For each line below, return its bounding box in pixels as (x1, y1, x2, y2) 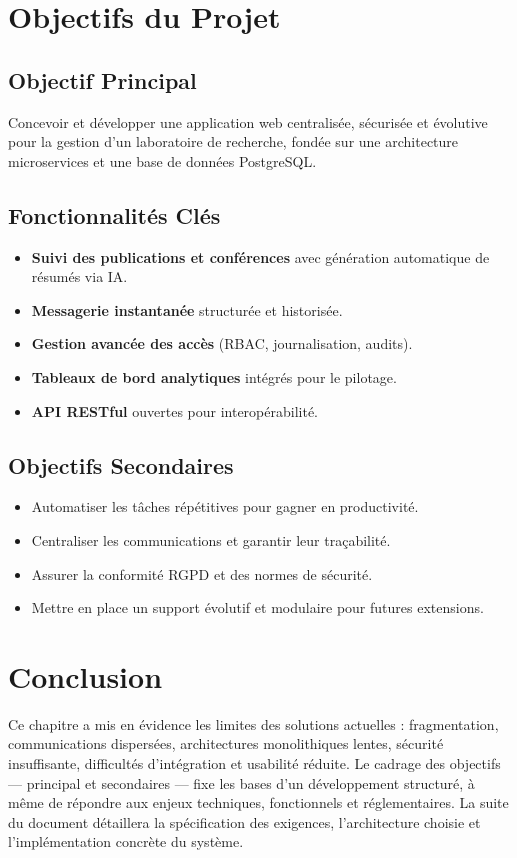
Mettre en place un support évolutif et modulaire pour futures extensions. (31, 597, 484, 618)
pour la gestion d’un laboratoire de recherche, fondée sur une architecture (8, 131, 459, 152)
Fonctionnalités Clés (8, 199, 221, 230)
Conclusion (8, 655, 163, 696)
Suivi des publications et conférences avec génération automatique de (31, 246, 490, 267)
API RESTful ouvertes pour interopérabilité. (31, 400, 319, 421)
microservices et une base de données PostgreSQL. (8, 150, 317, 171)
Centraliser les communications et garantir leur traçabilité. (31, 529, 391, 550)
